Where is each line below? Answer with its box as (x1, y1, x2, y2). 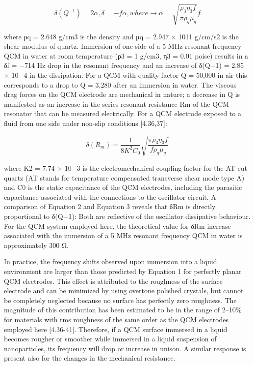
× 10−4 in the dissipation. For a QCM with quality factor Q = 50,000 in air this (4, 69, 247, 80)
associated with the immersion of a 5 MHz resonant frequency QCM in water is (4, 230, 243, 241)
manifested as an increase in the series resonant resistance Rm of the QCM (4, 98, 229, 109)
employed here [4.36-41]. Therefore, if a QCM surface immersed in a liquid (4, 324, 228, 334)
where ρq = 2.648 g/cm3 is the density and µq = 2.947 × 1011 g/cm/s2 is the (4, 31, 239, 41)
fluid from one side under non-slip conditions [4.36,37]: (4, 118, 167, 128)
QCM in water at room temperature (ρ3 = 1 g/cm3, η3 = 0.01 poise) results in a (4, 50, 249, 61)
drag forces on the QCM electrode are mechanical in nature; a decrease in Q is (4, 89, 240, 99)
